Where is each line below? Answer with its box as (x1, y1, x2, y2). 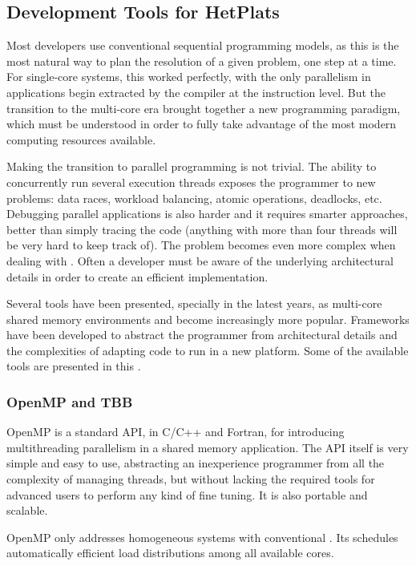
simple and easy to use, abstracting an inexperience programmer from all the (6, 455, 385, 471)
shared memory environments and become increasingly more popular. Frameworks (6, 310, 410, 327)
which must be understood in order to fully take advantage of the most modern (6, 115, 397, 132)
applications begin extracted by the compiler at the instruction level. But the (6, 83, 386, 100)
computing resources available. (6, 131, 156, 148)
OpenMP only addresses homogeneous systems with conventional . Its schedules (6, 528, 398, 545)
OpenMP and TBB (6, 392, 133, 411)
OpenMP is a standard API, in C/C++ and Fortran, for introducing (6, 423, 345, 440)
